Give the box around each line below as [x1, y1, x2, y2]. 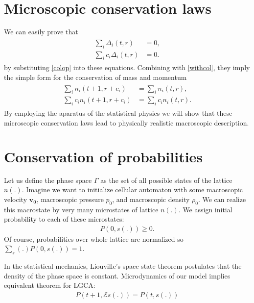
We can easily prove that [4, 26, 78, 37]
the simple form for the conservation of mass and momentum [4, 72, 187, 82]
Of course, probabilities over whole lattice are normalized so [4, 233, 184, 244]
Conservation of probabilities [4, 146, 203, 166]
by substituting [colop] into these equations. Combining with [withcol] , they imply [4, 62, 250, 73]
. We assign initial [178, 204, 232, 214]
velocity [4, 194, 27, 204]
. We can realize [198, 194, 246, 204]
